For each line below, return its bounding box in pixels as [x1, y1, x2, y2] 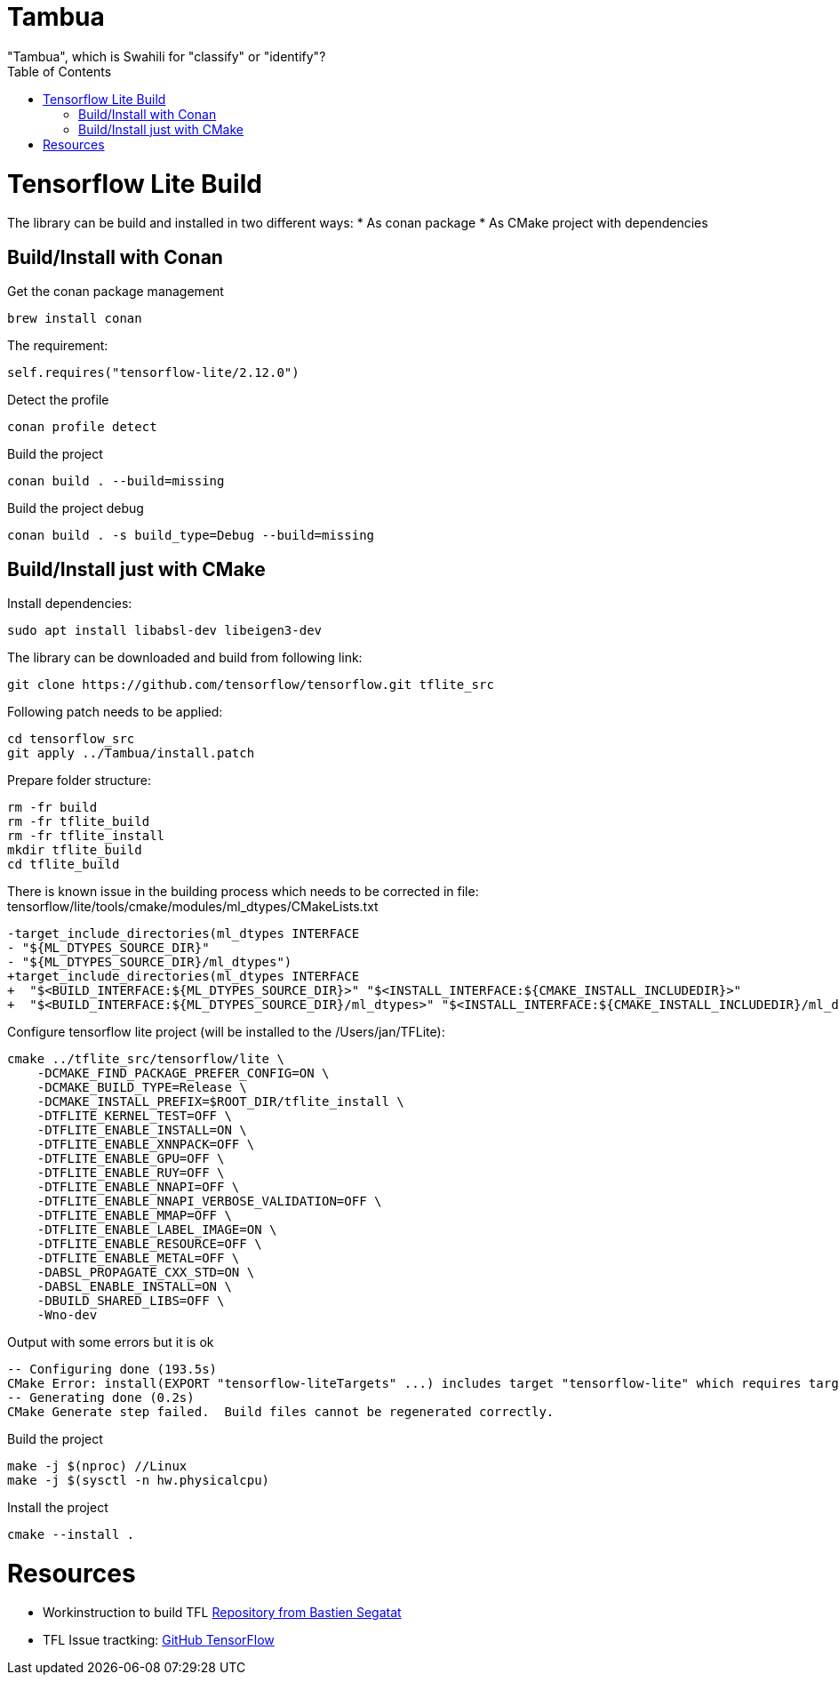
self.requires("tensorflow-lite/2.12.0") [7, 365, 300, 380]
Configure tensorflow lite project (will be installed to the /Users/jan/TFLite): [7, 1023, 445, 1039]
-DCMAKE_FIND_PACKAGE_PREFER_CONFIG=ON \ [36, 1065, 330, 1080]
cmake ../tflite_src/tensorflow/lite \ [7, 1051, 284, 1066]
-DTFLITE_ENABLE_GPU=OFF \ [36, 1150, 225, 1165]
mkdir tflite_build [7, 842, 142, 857]
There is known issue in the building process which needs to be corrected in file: [7, 883, 479, 899]
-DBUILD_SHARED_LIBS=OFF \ [36, 1293, 225, 1308]
